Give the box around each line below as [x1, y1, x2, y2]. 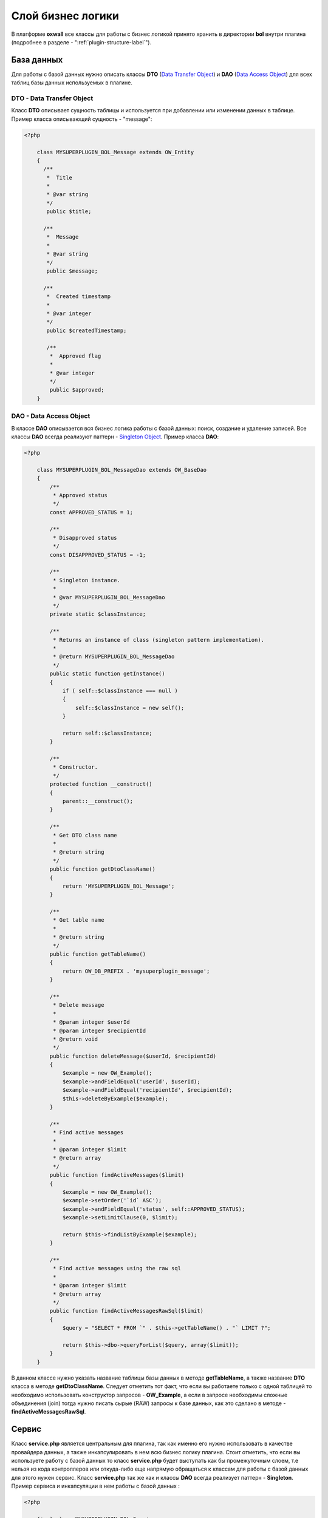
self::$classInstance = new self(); [75, 704, 185, 711]
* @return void [52, 1035, 98, 1043]
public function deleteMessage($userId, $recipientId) [49, 1052, 217, 1060]
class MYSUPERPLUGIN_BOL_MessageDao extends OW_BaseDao [36, 466, 207, 473]
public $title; [46, 208, 92, 215]
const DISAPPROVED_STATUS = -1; [49, 551, 146, 558]
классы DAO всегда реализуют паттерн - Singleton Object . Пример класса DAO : [11, 433, 219, 440]
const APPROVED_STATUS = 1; [49, 509, 134, 516]
